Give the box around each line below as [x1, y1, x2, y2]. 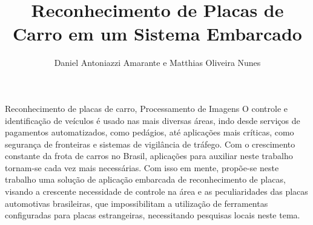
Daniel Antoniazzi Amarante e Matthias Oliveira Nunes [54, 56, 261, 69]
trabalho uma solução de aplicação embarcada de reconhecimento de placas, [5, 173, 286, 186]
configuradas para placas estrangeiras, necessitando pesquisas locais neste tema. [5, 209, 300, 221]
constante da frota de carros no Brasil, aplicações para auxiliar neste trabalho [5, 149, 293, 162]
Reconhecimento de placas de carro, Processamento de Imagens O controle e [5, 102, 288, 114]
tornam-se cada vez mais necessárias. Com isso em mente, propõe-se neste [5, 161, 279, 174]
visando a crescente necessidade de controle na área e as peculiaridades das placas [5, 185, 308, 198]
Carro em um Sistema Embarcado [13, 21, 302, 46]
